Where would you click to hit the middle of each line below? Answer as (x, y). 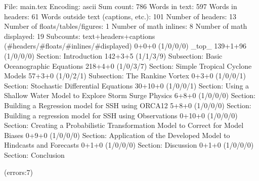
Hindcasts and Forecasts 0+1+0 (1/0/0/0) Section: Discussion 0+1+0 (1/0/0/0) (129, 145)
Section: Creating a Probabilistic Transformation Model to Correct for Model (124, 125)
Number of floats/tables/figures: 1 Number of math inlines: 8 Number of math (126, 26)
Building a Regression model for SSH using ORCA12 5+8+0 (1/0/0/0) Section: (128, 105)
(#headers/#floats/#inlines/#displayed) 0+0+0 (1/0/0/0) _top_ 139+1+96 (125, 46)
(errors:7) (18, 172)
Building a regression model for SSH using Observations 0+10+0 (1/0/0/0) (121, 115)
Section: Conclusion (34, 154)
